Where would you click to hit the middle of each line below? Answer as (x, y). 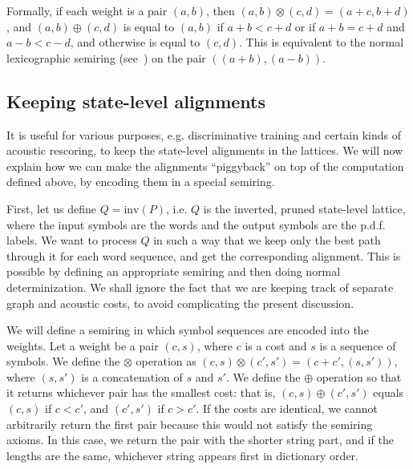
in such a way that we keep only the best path (267, 240)
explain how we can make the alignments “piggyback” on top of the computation (205, 166)
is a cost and (276, 345)
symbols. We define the (63, 361)
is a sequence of (358, 345)
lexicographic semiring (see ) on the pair (106, 57)
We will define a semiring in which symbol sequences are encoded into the (188, 330)
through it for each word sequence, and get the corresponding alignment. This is (204, 255)
